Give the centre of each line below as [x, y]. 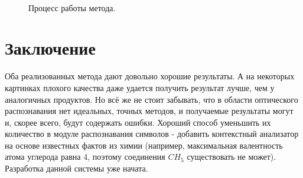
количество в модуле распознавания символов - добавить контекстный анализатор [152, 134]
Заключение [50, 48]
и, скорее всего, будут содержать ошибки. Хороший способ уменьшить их [138, 122]
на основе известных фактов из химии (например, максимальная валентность [144, 145]
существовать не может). [232, 157]
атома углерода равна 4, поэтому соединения [85, 157]
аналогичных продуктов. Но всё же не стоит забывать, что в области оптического [151, 99]
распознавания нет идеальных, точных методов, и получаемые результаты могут [149, 111]
